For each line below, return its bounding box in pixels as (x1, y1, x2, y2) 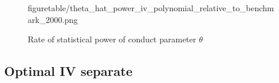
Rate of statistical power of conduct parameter (28, 33, 196, 45)
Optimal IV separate (4, 62, 133, 80)
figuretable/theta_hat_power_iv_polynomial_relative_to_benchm (28, 2, 274, 14)
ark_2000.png (28, 13, 78, 25)
